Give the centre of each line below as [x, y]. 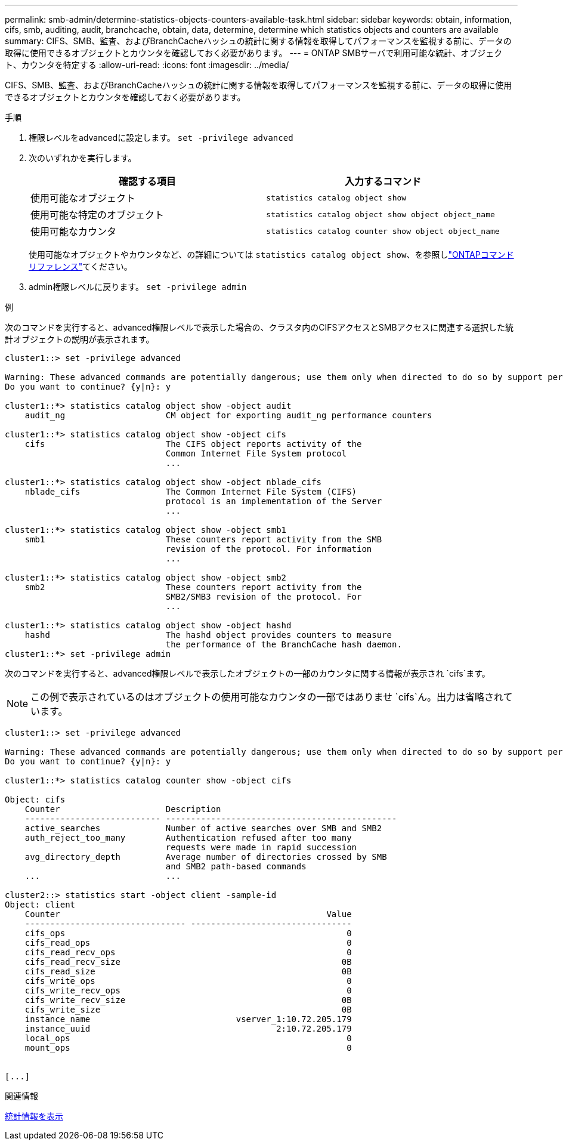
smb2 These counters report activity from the [193, 587]
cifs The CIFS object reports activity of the [193, 444]
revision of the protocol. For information [269, 549]
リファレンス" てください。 [81, 266]
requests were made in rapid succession [261, 847]
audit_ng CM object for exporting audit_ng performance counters [228, 415]
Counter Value [188, 914]
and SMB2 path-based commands [236, 866]
